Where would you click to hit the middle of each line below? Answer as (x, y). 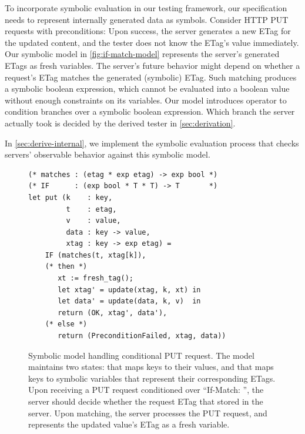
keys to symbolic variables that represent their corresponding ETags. (152, 378)
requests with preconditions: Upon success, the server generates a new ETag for (148, 31)
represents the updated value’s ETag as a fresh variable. (129, 424)
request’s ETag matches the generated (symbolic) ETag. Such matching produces (151, 77)
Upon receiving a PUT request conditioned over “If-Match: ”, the (146, 390)
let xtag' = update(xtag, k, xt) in (129, 290)
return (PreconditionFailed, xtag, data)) (142, 336)
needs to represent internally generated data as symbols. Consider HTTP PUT (147, 19)
